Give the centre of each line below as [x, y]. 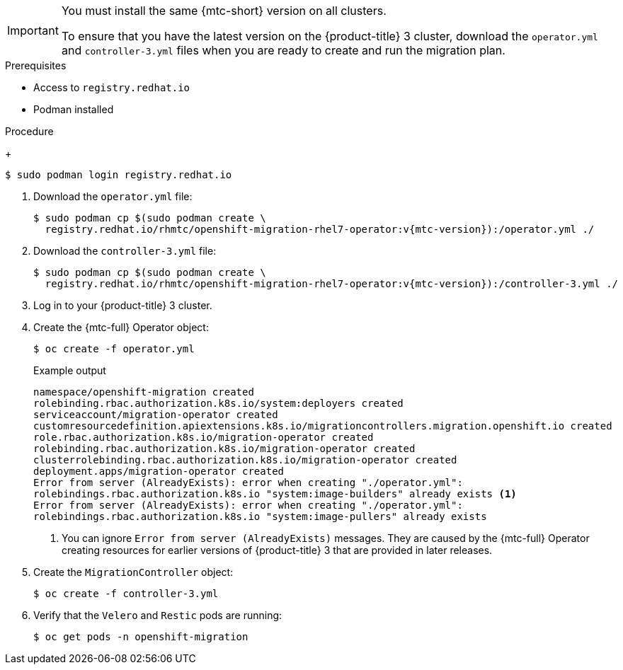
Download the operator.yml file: [113, 196]
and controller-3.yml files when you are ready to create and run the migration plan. [283, 50]
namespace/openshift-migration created [144, 392]
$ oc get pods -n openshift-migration [141, 637]
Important [33, 30]
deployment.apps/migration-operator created [159, 471]
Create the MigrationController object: [133, 572]
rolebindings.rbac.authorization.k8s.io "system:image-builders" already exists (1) [275, 494]
